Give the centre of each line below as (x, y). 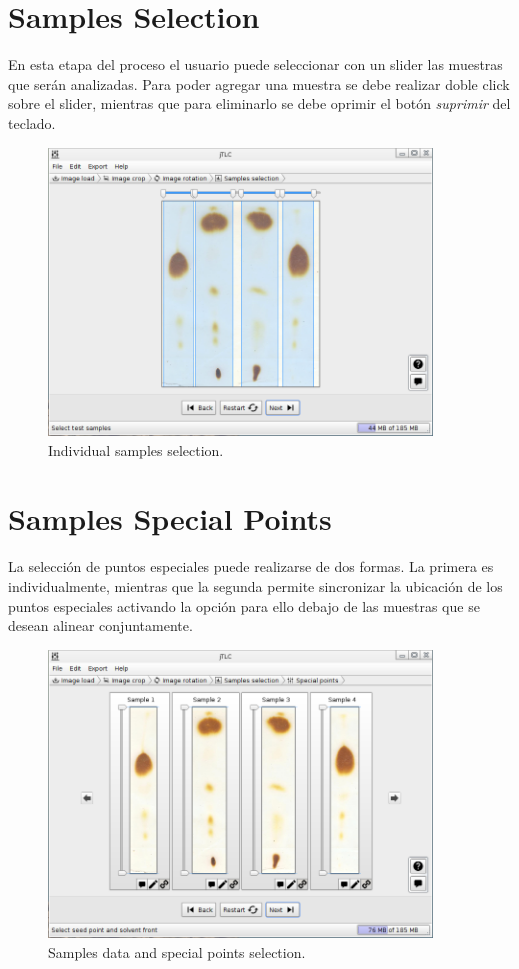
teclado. (32, 122)
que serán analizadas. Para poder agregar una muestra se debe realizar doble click (259, 83)
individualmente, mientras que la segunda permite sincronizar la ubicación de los (255, 585)
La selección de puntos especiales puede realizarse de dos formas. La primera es (251, 566)
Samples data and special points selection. (177, 951)
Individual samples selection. (136, 449)
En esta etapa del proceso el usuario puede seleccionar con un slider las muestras (255, 64)
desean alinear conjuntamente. (100, 625)
